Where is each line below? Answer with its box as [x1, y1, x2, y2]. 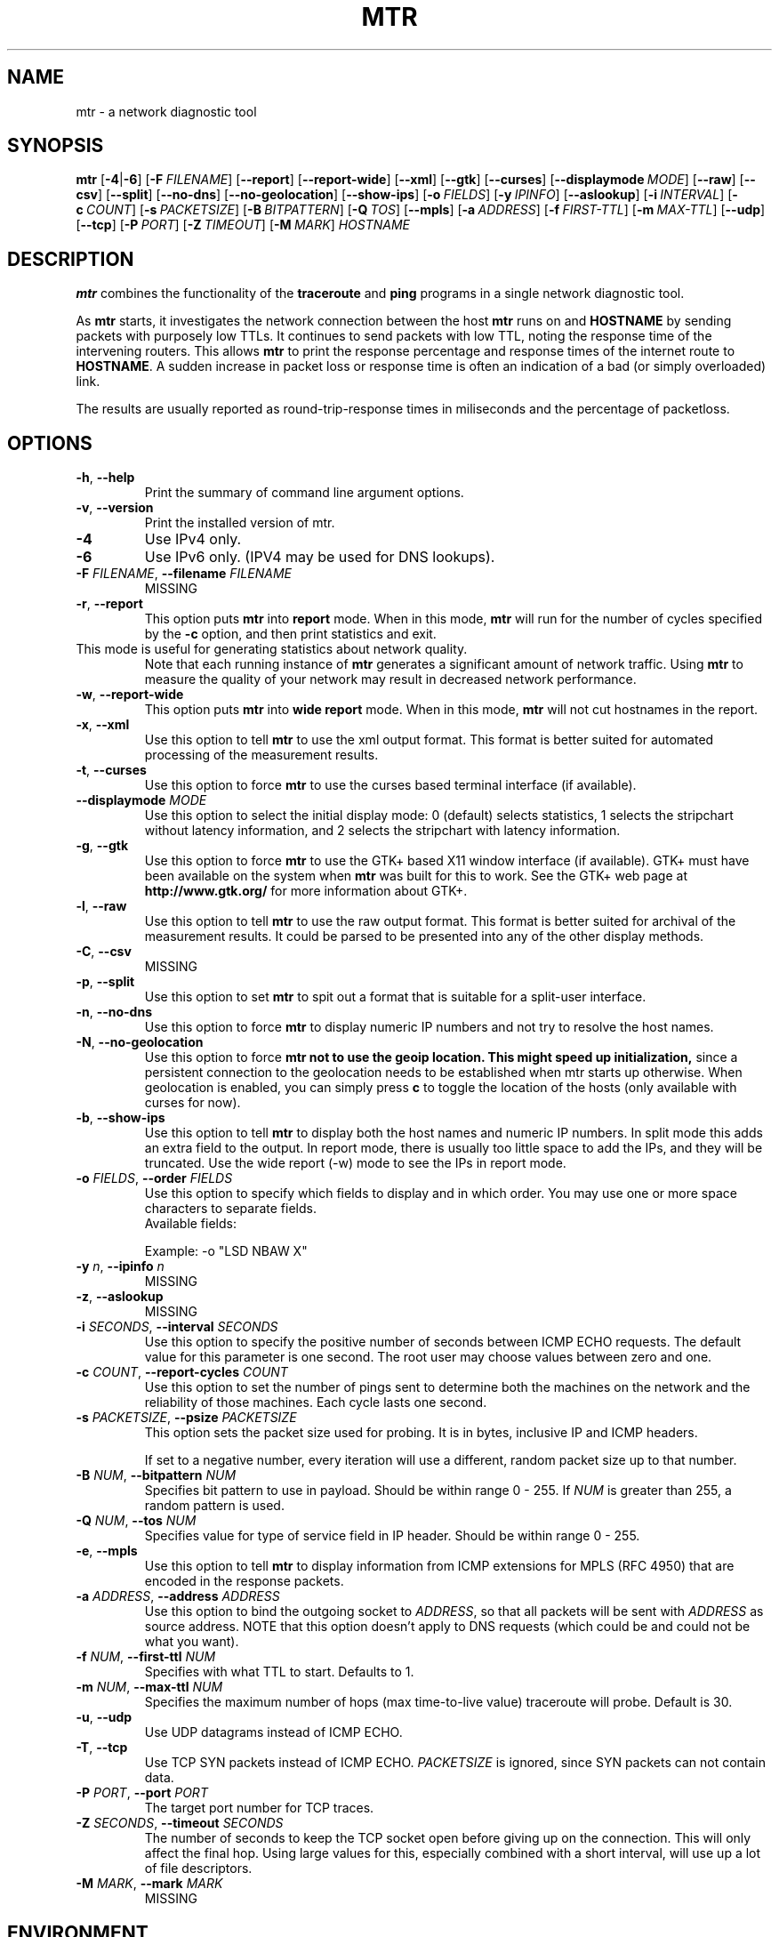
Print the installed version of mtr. [144, 515, 335, 531]
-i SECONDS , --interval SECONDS [76, 1319, 278, 1335]
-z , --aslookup [76, 1289, 164, 1305]
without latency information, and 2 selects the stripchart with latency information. [144, 823, 621, 839]
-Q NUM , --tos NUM [76, 1513, 197, 1529]
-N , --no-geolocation [76, 1034, 204, 1050]
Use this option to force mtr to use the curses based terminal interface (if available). [144, 777, 637, 793]
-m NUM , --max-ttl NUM [76, 1679, 223, 1695]
